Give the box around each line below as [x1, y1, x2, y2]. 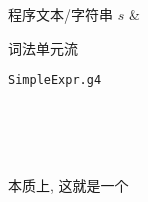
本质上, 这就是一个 [8, 174, 129, 195]
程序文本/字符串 [8, 4, 113, 24]
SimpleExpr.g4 [8, 73, 102, 88]
